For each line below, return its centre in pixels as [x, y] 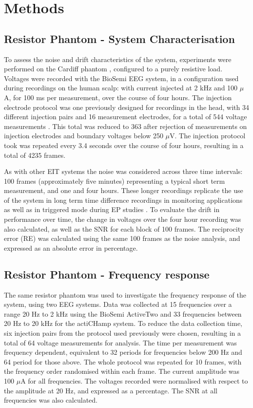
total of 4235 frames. [35, 155]
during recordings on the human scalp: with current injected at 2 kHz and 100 [121, 88]
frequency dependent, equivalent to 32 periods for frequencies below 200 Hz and [123, 352]
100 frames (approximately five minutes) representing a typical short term [115, 181]
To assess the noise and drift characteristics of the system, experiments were [118, 59]
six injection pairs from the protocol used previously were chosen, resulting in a [123, 333]
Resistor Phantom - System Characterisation [119, 38]
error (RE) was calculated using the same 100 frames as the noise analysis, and [122, 238]
